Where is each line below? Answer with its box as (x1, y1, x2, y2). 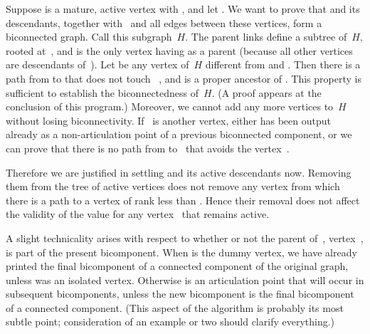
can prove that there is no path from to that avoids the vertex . (6, 140, 290, 155)
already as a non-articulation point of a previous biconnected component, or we (6, 127, 352, 142)
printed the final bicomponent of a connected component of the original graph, (6, 259, 349, 273)
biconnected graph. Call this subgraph (6, 29, 172, 44)
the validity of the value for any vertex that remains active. (6, 207, 270, 221)
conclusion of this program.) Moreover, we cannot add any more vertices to (6, 99, 334, 114)
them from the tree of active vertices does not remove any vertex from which (6, 179, 340, 194)
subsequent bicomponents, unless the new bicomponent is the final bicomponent (6, 286, 354, 301)
